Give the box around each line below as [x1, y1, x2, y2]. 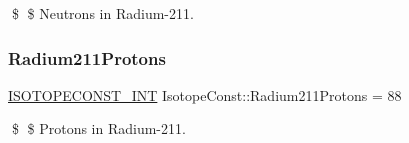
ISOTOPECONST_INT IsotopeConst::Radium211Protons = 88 [8, 84, 402, 105]
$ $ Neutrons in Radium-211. [11, 3, 194, 23]
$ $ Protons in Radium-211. [11, 118, 186, 139]
